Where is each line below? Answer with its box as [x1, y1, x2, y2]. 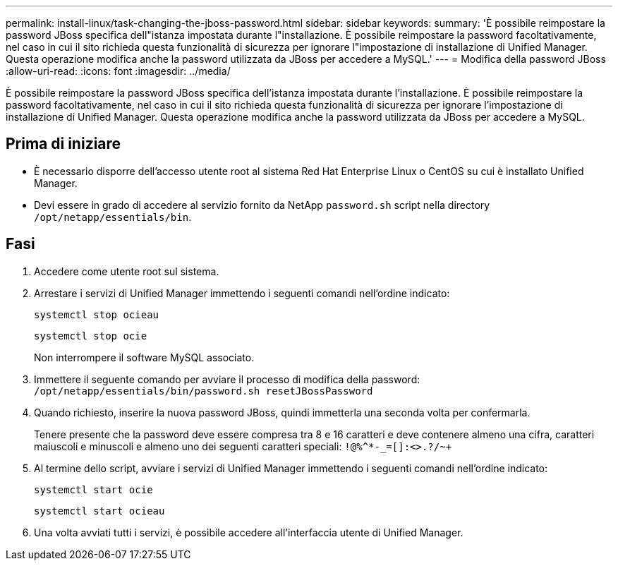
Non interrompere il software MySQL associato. [34, 351, 255, 363]
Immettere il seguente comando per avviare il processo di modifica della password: [34, 373, 420, 385]
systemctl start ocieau [34, 505, 165, 517]
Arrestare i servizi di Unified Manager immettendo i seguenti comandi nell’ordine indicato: [34, 287, 450, 299]
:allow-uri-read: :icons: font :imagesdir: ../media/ [6, 65, 231, 77]
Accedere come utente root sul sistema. [34, 265, 219, 277]
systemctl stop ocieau [34, 308, 159, 320]
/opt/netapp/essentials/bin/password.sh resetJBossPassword [34, 385, 373, 397]
